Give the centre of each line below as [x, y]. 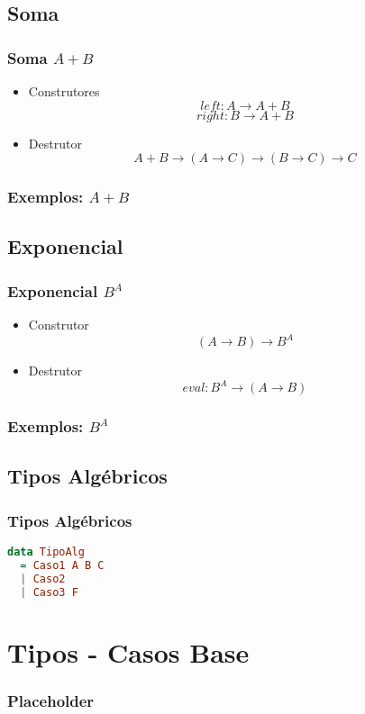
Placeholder [51, 700]
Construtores [64, 91]
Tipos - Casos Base [128, 651]
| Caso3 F [49, 592]
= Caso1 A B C [62, 565]
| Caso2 [43, 578]
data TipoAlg [46, 552]
